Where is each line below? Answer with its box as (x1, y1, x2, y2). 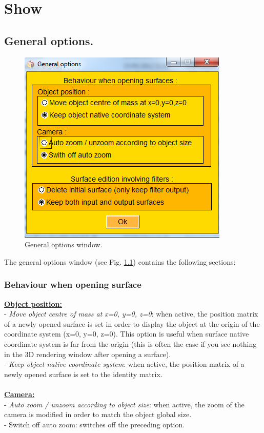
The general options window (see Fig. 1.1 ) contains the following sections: (4, 256, 236, 267)
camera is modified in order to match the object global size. (4, 409, 192, 420)
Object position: (4, 298, 63, 309)
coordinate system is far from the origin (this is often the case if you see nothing (4, 338, 257, 349)
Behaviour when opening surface (4, 278, 141, 291)
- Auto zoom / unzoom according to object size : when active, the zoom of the (4, 399, 245, 409)
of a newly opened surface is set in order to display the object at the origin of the (4, 318, 260, 329)
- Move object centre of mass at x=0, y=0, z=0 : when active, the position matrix (4, 308, 258, 319)
